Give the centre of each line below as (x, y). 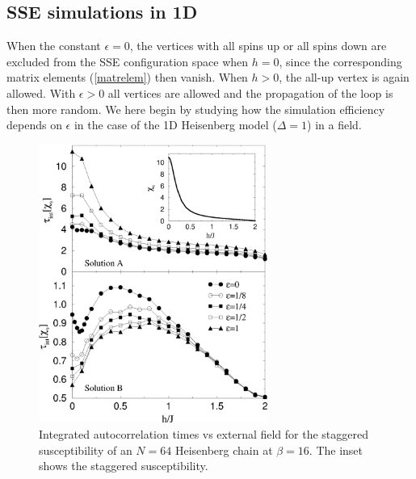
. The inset (336, 450)
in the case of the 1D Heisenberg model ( (175, 125)
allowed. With (41, 92)
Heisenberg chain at (224, 450)
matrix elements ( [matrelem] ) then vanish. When (127, 77)
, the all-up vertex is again (344, 77)
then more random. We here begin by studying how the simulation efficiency (196, 109)
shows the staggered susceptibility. (124, 466)
